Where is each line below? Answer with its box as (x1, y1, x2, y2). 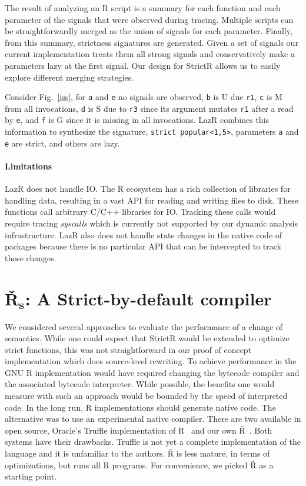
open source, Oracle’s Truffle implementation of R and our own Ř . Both (5, 424, 272, 436)
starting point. (5, 470, 57, 482)
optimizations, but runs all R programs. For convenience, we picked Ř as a (5, 458, 274, 471)
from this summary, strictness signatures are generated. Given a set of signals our (5, 36, 298, 48)
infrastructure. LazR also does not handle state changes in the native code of (5, 228, 282, 241)
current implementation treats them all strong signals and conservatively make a (5, 48, 295, 60)
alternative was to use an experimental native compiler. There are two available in (5, 412, 301, 425)
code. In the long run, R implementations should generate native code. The (5, 401, 276, 413)
